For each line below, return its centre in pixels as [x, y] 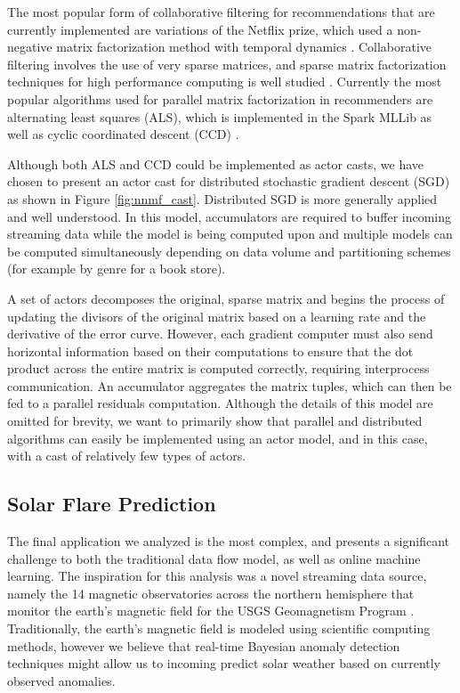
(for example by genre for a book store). [117, 269]
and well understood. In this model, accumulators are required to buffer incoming [230, 216]
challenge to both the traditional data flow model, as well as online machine [214, 558]
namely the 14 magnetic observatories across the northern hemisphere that [211, 593]
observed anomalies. [61, 680]
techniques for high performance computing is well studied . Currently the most [225, 82]
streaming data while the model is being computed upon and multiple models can [230, 234]
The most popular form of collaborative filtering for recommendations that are [221, 12]
